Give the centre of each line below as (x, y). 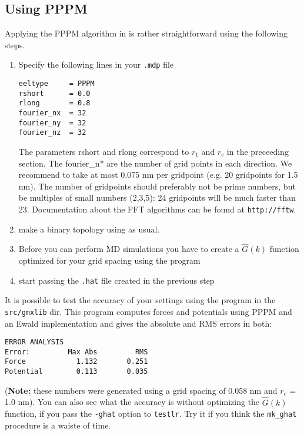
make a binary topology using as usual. (89, 229)
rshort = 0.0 (54, 93)
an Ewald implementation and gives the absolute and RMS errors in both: (138, 323)
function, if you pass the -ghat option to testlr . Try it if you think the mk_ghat (151, 414)
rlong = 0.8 (54, 103)
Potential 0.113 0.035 (76, 372)
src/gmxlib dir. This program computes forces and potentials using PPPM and (148, 311)
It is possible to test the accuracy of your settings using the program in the (140, 300)
